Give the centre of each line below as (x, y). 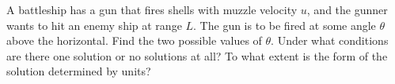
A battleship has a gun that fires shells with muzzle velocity (152, 9)
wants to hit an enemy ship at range (94, 25)
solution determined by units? (79, 71)
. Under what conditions (330, 40)
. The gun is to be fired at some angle (285, 25)
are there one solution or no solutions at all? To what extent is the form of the (197, 55)
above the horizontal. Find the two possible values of (134, 40)
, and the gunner (347, 9)
